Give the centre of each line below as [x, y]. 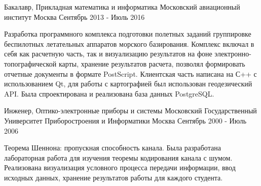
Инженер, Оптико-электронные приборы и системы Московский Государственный [130, 111]
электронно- [233, 54]
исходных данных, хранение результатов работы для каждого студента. [114, 177]
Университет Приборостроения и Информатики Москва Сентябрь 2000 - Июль [125, 120]
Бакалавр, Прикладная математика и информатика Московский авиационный [122, 7]
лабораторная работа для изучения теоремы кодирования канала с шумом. [118, 157]
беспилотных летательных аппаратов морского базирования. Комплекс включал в [129, 43]
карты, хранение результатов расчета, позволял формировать [152, 63]
